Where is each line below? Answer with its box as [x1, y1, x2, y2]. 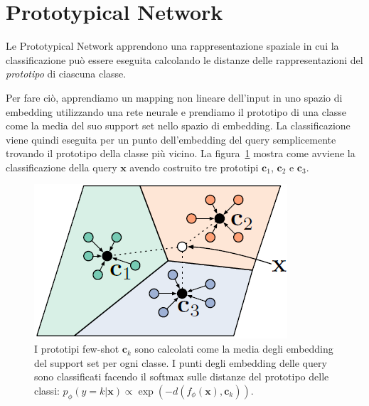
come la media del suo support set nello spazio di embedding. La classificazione [6, 118, 351, 133]
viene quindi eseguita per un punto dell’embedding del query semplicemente [6, 132, 336, 146]
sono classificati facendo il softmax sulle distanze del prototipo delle [34, 369, 329, 384]
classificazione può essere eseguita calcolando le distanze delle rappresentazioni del [6, 52, 363, 67]
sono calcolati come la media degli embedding [134, 341, 333, 356]
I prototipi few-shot [34, 341, 119, 356]
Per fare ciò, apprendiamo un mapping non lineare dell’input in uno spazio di [6, 90, 343, 105]
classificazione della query [6, 159, 117, 174]
